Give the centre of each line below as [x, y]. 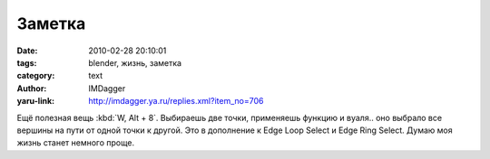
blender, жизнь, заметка [135, 62]
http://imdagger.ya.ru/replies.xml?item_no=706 [176, 101]
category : [36, 76]
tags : [27, 62]
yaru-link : [35, 101]
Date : [27, 51]
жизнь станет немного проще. [76, 143]
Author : [32, 88]
